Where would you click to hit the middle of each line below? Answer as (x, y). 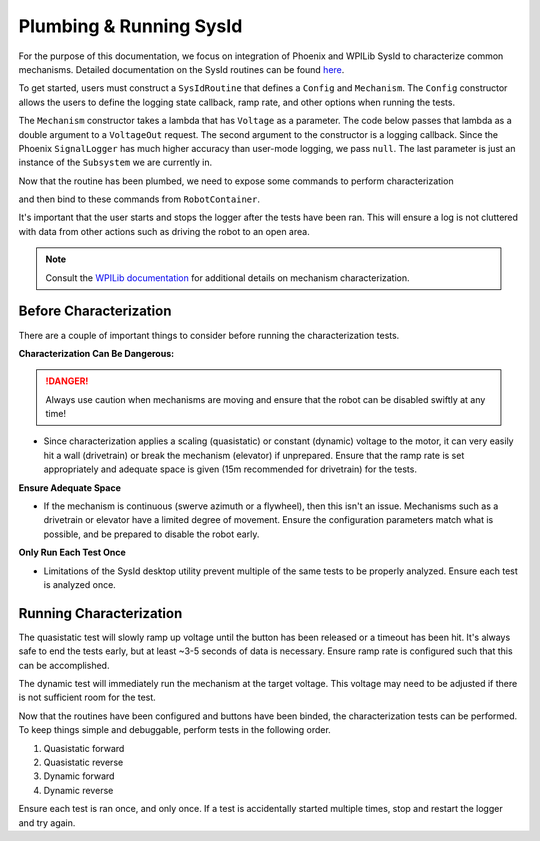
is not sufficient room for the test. (87, 697)
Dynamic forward (79, 776)
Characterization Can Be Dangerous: (96, 353)
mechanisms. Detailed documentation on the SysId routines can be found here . (181, 69)
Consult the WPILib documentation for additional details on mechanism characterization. (227, 277)
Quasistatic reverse (83, 762)
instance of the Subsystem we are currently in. (115, 162)
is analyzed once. (80, 584)
